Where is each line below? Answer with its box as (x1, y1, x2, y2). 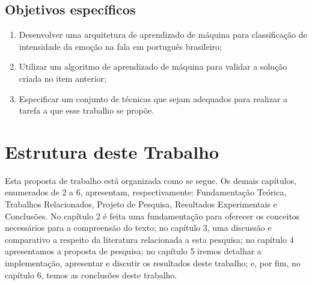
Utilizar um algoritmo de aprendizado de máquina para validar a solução (19, 60, 287, 73)
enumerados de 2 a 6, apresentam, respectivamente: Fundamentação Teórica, (5, 186, 287, 198)
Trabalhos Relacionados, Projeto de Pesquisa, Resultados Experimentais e (5, 198, 277, 210)
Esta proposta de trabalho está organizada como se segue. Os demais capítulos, (5, 174, 297, 186)
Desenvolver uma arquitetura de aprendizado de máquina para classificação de (19, 28, 307, 41)
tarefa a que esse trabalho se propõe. (19, 104, 154, 117)
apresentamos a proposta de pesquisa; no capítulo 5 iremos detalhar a (5, 245, 262, 257)
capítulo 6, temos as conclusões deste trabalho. (5, 268, 177, 281)
